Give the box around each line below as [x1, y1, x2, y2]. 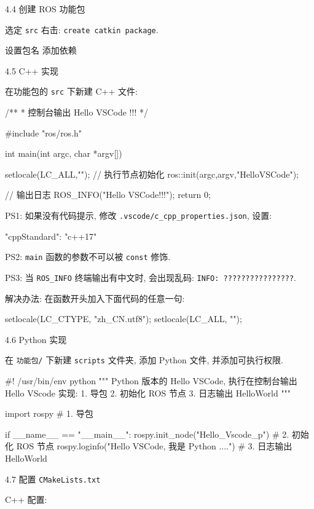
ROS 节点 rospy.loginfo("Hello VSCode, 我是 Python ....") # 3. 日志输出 [16, 440, 292, 452]
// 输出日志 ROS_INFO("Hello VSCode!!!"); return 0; [5, 188, 211, 201]
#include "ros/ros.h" [5, 126, 82, 139]
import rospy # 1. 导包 [5, 407, 93, 420]
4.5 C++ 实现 [5, 64, 59, 77]
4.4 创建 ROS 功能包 [5, 2, 85, 15]
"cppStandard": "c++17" [5, 229, 97, 242]
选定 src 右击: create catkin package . [5, 23, 159, 36]
